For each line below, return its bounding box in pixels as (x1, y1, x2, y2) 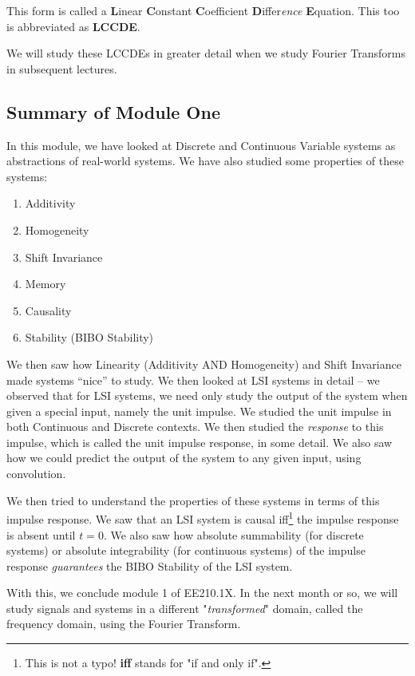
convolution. (6, 465, 66, 482)
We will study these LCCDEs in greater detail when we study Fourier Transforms (6, 45, 406, 61)
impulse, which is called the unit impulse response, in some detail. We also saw (6, 433, 393, 450)
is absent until (6, 526, 76, 543)
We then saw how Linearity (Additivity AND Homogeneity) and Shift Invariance (6, 355, 401, 372)
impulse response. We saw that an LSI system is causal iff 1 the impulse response (6, 508, 399, 527)
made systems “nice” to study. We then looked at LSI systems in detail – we (6, 371, 380, 388)
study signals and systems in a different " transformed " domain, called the (6, 599, 363, 616)
